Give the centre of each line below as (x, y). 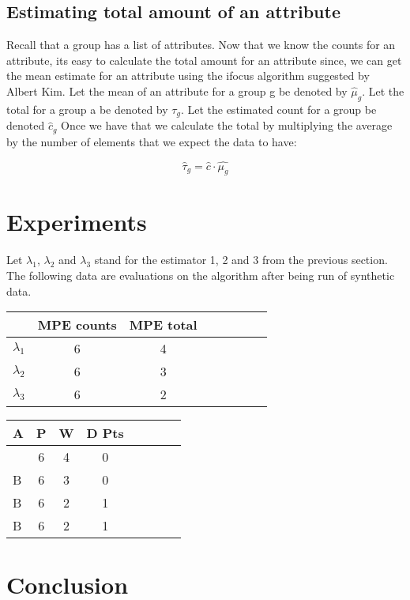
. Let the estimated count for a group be (278, 109)
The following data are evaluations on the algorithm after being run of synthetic (201, 275)
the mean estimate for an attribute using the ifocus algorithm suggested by (188, 75)
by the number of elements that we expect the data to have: (152, 141)
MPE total (163, 325)
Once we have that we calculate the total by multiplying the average (227, 125)
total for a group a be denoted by (87, 109)
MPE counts (77, 325)
